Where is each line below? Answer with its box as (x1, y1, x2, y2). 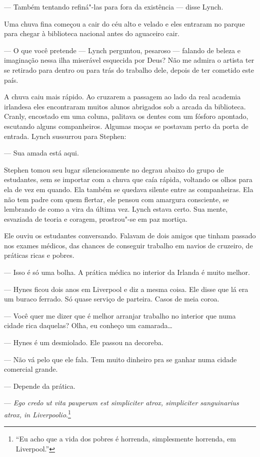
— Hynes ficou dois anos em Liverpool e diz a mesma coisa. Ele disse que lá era (4, 283, 248, 294)
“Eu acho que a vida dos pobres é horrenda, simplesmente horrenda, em (15, 433, 236, 444)
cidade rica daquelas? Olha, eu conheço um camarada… (4, 320, 172, 331)
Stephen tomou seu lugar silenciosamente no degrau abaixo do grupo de (4, 164, 224, 175)
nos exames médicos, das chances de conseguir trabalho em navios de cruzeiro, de (4, 240, 253, 250)
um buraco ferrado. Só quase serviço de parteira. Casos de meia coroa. (4, 293, 219, 304)
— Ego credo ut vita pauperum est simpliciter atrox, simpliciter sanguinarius (4, 397, 239, 408)
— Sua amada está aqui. (4, 147, 79, 158)
